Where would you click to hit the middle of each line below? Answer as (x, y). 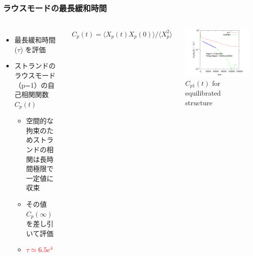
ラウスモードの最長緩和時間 (55, 8)
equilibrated (203, 93)
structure (199, 102)
